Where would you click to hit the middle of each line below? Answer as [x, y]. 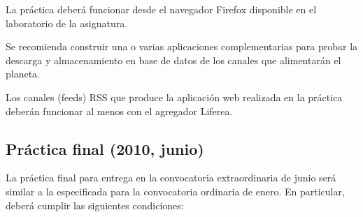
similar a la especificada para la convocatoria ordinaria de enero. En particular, [175, 191]
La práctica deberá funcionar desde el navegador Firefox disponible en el [161, 9]
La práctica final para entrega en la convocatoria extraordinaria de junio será [171, 178]
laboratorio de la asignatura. [67, 23]
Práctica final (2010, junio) [105, 148]
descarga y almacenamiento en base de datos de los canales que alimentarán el [173, 60]
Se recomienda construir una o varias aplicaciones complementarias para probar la [182, 46]
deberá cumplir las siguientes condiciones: [95, 205]
